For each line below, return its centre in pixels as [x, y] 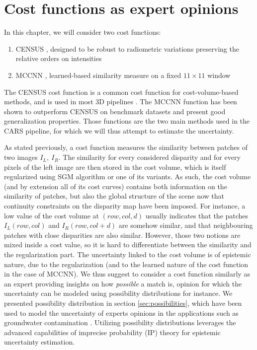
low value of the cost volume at [51, 215]
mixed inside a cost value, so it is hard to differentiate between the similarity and [128, 245]
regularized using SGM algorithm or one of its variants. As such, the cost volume [128, 176]
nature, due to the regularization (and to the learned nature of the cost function [126, 264]
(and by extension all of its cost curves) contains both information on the [116, 186]
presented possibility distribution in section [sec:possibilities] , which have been [123, 303]
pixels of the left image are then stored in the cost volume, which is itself [115, 167]
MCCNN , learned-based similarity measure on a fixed [98, 75]
